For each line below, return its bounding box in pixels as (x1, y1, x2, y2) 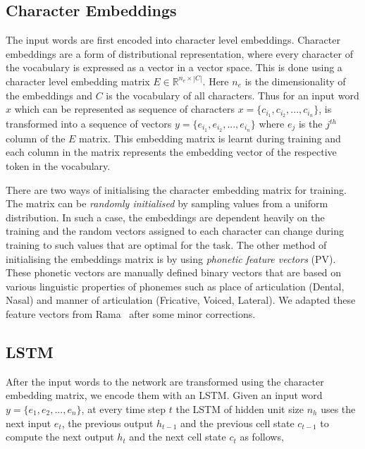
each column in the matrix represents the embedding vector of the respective (6, 144, 337, 159)
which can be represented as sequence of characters (14, 102, 235, 116)
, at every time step (81, 402, 166, 416)
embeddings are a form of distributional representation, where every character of (6, 46, 353, 61)
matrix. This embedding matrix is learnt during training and (79, 130, 341, 145)
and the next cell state (129, 429, 226, 444)
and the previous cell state (180, 415, 295, 430)
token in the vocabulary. (6, 159, 111, 173)
